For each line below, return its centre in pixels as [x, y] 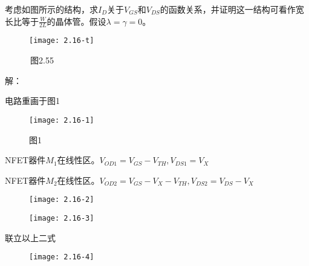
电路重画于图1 [32, 101]
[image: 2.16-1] [62, 120]
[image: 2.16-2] [62, 200]
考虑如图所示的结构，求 [51, 9]
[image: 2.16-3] [62, 218]
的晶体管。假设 [76, 21]
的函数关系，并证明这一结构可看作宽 [232, 9]
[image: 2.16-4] [62, 257]
